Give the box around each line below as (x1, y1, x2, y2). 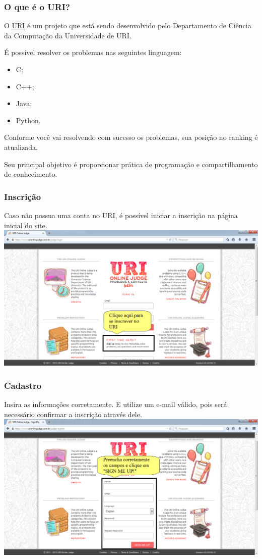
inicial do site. (4, 220, 47, 230)
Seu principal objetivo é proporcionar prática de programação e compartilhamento (4, 159, 258, 169)
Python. (16, 115, 41, 125)
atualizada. (4, 141, 38, 152)
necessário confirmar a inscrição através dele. (4, 409, 142, 419)
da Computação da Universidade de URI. (4, 30, 132, 40)
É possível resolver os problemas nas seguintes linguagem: (4, 47, 182, 58)
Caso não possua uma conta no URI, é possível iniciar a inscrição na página (4, 210, 238, 220)
